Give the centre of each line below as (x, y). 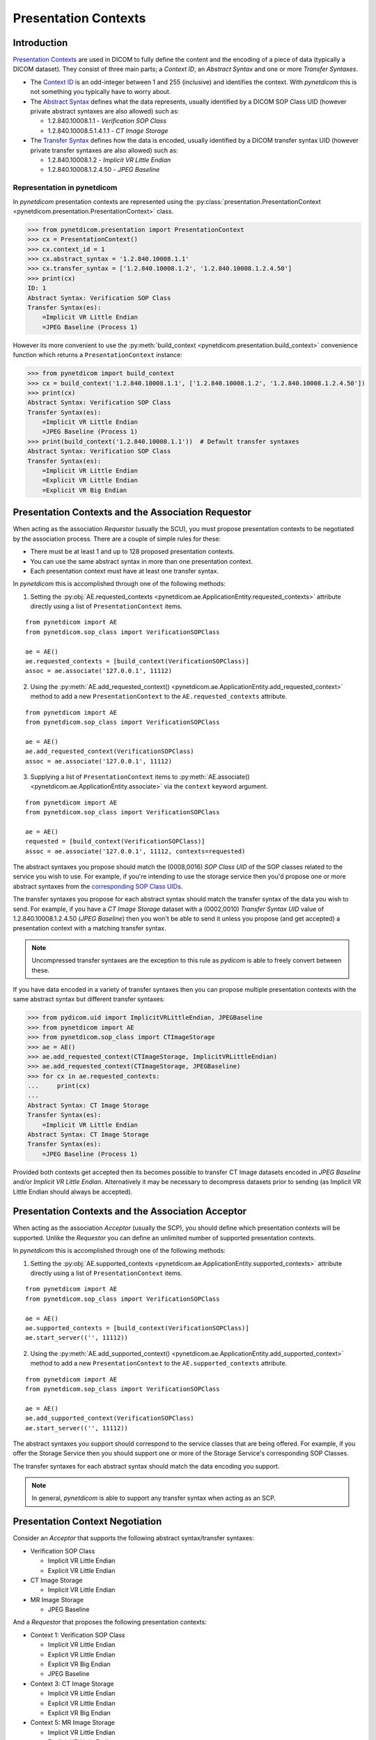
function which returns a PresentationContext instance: (97, 355)
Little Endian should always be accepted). (73, 1192)
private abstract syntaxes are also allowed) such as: (105, 111)
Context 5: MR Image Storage (72, 1723)
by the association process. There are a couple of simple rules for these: (117, 539)
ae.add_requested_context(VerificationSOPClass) (110, 751)
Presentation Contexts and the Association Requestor (132, 513)
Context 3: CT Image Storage (72, 1684)
